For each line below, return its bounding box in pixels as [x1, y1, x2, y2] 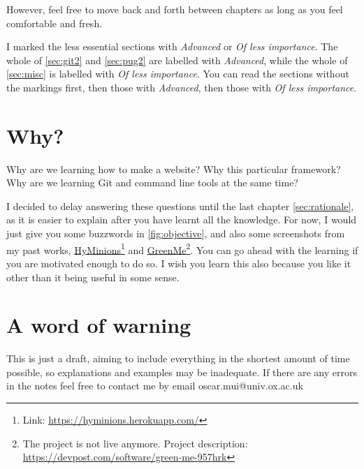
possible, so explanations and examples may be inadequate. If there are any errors [6, 364, 357, 379]
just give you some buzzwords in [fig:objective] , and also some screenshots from [6, 226, 345, 241]
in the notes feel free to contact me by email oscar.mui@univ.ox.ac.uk [6, 378, 303, 393]
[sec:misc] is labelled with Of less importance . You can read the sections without [6, 66, 349, 81]
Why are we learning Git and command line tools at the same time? [6, 175, 298, 190]
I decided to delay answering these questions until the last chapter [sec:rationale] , [6, 198, 354, 213]
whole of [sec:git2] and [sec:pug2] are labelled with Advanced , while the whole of [6, 52, 348, 67]
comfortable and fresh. [6, 15, 103, 30]
